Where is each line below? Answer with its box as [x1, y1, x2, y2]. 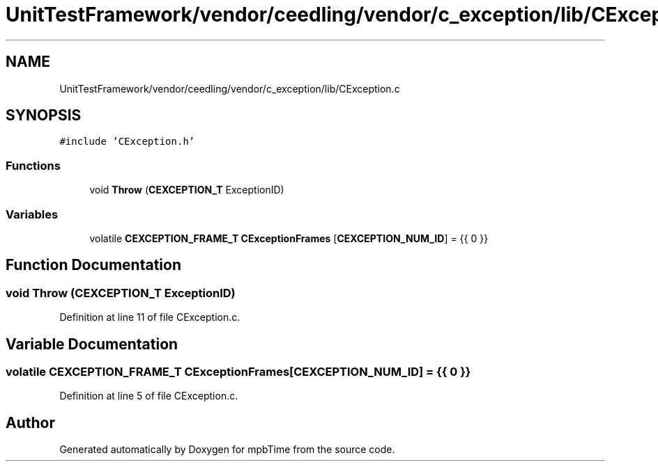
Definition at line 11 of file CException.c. [59, 311, 240, 324]
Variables [6, 207, 59, 221]
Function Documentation [6, 256, 181, 274]
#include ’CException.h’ [59, 136, 195, 148]
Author [6, 413, 55, 432]
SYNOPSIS [6, 106, 82, 125]
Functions [6, 158, 61, 173]
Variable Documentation [6, 335, 178, 353]
